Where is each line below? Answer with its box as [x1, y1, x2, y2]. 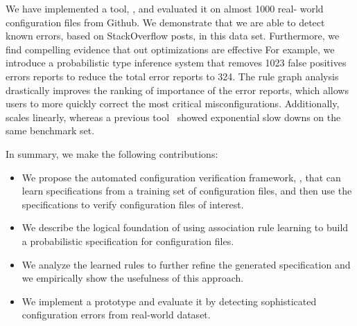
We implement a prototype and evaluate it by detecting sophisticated [21, 293, 317, 308]
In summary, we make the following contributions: [6, 146, 218, 161]
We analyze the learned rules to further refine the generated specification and [21, 257, 351, 271]
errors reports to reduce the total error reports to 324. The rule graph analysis [6, 69, 339, 83]
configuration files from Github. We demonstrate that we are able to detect [6, 15, 325, 29]
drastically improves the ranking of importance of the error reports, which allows [6, 82, 349, 97]
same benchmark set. [6, 123, 95, 138]
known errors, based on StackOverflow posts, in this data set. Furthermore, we [6, 28, 340, 43]
